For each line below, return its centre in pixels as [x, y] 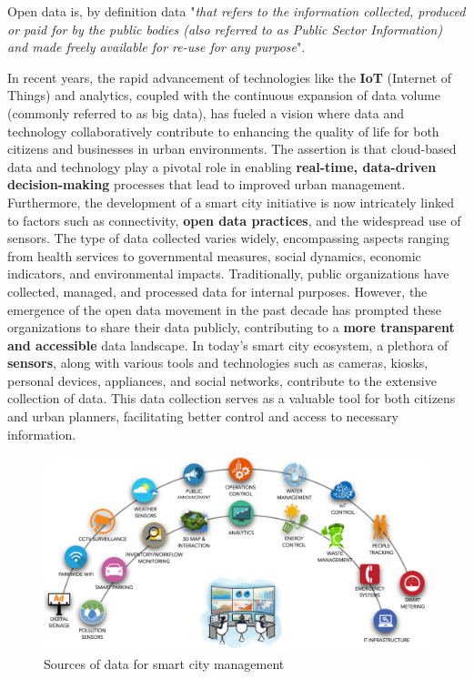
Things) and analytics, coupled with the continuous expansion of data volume [224, 95]
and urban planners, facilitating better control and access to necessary [203, 416]
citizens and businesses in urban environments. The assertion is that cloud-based [232, 149]
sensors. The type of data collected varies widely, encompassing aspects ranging [229, 238]
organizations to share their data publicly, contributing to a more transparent [231, 327]
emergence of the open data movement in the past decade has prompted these [225, 309]
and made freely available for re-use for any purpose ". [156, 47]
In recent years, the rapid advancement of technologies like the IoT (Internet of [230, 77]
